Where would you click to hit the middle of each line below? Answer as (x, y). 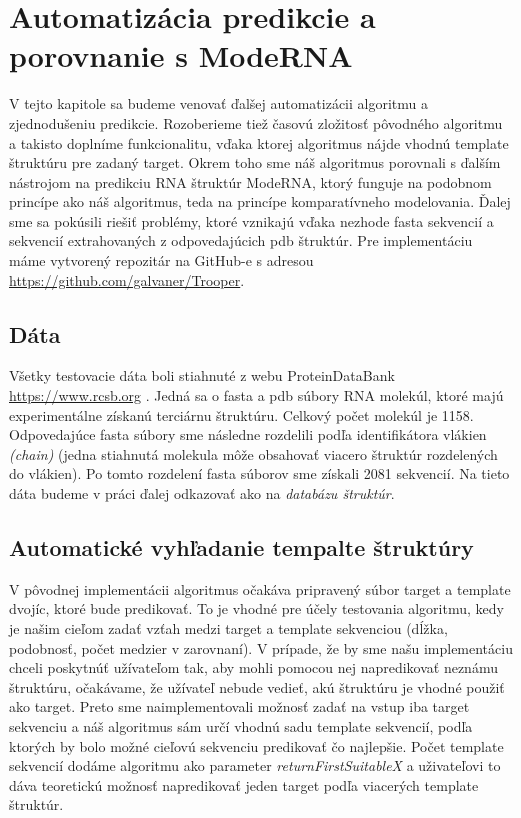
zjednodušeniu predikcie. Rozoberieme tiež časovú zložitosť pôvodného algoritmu (256, 122)
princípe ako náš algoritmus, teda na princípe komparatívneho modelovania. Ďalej (260, 201)
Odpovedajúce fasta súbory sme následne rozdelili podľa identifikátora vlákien (248, 434)
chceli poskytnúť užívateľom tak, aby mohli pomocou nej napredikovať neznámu (253, 667)
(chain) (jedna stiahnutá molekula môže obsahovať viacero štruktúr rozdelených (253, 453)
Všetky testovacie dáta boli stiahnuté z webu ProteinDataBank (202, 375)
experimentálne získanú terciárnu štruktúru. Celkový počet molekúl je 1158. (241, 414)
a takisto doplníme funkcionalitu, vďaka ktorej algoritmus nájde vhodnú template (259, 142)
